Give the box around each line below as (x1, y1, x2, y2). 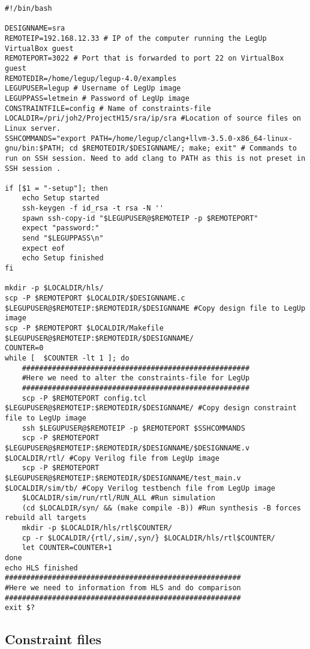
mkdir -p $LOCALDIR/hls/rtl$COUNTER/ (22, 524, 173, 533)
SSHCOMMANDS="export (5, 134, 87, 143)
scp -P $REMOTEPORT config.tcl (22, 393, 147, 402)
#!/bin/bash (5, 4, 52, 13)
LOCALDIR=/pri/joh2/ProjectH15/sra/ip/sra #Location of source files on (5, 114, 301, 123)
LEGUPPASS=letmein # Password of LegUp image (5, 94, 189, 103)
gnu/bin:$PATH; (5, 144, 65, 153)
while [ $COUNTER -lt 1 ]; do (5, 353, 130, 362)
